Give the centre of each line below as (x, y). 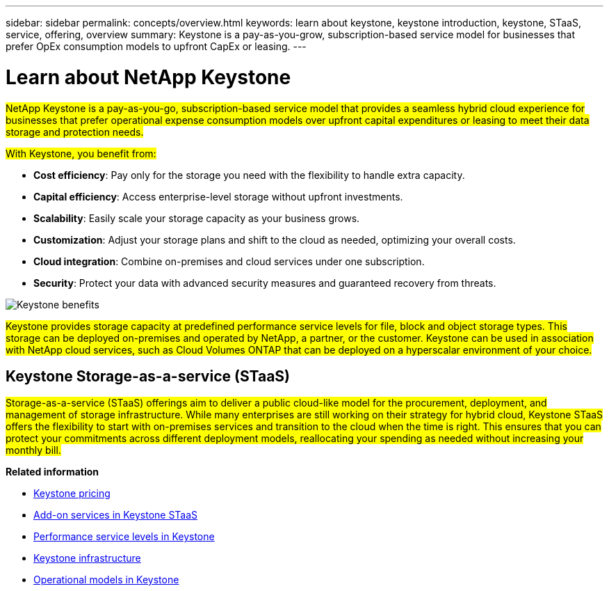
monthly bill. (33, 450)
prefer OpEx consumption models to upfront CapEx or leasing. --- (156, 46)
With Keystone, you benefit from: (81, 153)
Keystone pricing (72, 494)
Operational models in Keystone (106, 580)
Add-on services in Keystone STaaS (116, 515)
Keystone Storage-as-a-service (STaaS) (148, 376)
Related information (52, 472)
